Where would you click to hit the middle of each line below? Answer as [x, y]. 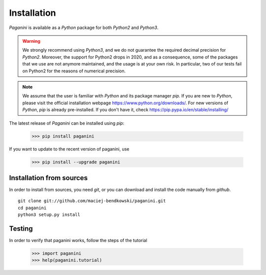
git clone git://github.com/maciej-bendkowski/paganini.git [92, 201]
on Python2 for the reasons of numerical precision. [74, 71]
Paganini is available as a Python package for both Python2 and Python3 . [84, 28]
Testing [21, 229]
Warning [31, 41]
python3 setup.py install [49, 215]
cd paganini [32, 208]
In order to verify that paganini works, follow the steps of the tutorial [78, 240]
